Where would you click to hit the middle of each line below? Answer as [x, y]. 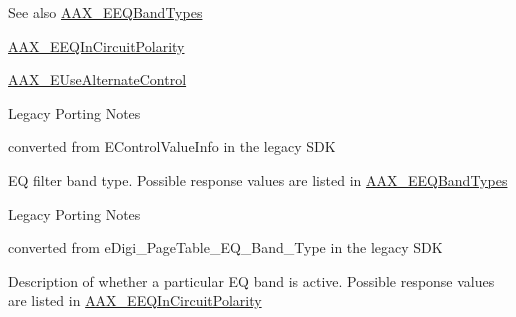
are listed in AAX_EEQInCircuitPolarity [135, 300]
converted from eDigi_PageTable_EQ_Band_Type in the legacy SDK [225, 247]
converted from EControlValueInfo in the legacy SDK [172, 146]
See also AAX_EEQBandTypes [105, 12]
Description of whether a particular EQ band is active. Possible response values [251, 280]
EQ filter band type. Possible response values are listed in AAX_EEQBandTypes [258, 179]
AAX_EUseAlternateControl [97, 79]
